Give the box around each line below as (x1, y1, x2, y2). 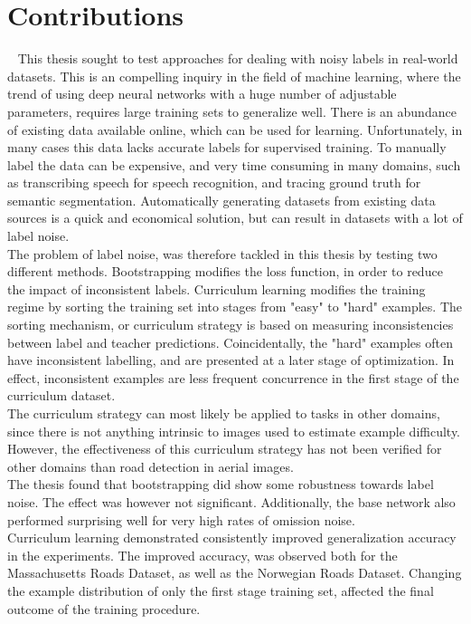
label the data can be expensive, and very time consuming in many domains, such (7, 155, 461, 174)
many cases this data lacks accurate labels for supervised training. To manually (7, 138, 447, 157)
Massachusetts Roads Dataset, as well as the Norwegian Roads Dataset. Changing (7, 563, 462, 582)
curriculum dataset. (7, 386, 116, 405)
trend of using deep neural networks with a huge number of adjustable (7, 84, 397, 103)
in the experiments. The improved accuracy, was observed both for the (7, 545, 398, 564)
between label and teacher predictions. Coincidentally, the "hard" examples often (7, 332, 453, 351)
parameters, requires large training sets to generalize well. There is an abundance (7, 101, 457, 120)
